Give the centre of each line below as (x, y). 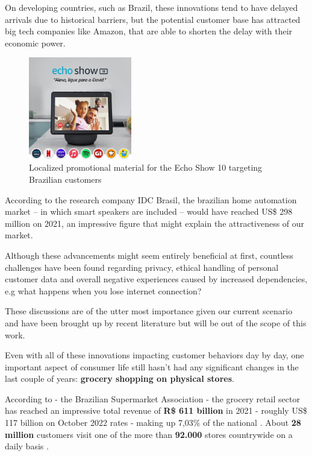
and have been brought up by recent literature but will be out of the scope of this (156, 322)
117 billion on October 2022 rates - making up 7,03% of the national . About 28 (153, 423)
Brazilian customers (65, 179)
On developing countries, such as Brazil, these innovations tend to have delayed (151, 7)
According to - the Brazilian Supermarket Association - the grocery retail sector (152, 398)
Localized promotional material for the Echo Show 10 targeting (146, 167)
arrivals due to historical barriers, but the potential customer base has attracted (153, 19)
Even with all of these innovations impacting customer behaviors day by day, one (154, 355)
